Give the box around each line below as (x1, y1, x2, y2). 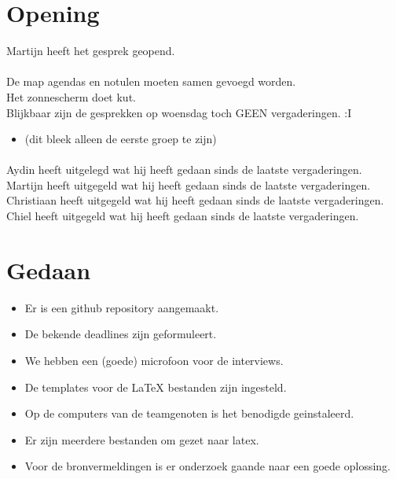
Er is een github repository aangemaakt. (24, 299, 219, 315)
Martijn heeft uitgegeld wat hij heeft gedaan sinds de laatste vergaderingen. (6, 176, 371, 193)
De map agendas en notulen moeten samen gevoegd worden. (6, 73, 296, 90)
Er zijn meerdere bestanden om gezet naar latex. (24, 431, 259, 448)
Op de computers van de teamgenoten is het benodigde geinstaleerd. (24, 405, 354, 422)
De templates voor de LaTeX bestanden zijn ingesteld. (24, 378, 287, 395)
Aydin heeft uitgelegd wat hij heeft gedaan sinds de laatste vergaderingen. (6, 161, 362, 178)
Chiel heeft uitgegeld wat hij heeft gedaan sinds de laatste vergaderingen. (6, 208, 359, 224)
